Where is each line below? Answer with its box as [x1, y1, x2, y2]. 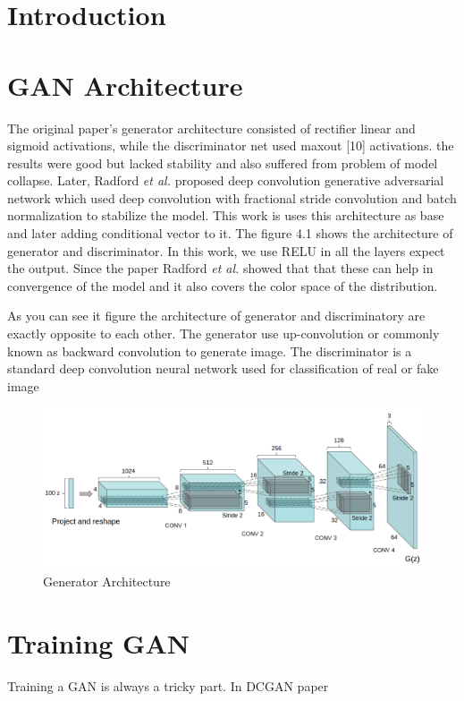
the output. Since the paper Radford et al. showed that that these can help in [7, 259, 434, 278]
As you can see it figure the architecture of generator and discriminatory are [7, 306, 426, 325]
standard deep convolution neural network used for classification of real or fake [7, 359, 439, 378]
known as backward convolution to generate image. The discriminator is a [7, 341, 412, 360]
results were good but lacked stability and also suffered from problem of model [7, 153, 438, 172]
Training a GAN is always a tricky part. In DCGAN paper [7, 676, 329, 695]
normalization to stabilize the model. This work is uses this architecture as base [7, 206, 444, 225]
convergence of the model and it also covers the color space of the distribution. [7, 276, 438, 295]
